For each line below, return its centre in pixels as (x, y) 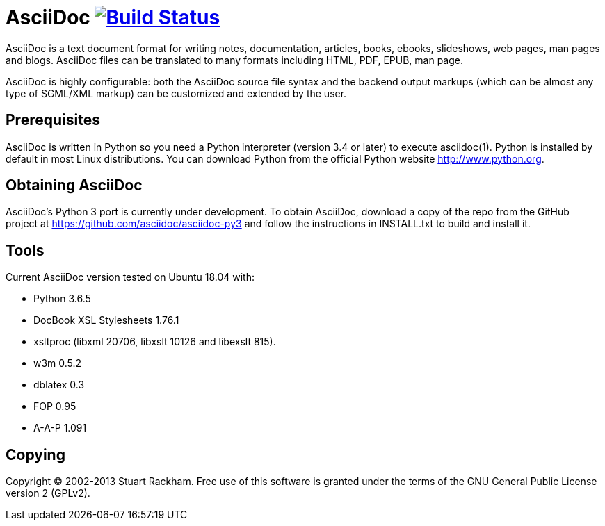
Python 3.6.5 (62, 299)
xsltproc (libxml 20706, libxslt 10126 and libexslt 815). (155, 342)
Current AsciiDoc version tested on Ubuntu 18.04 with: (130, 277)
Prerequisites (53, 120)
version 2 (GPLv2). (48, 493)
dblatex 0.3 (59, 385)
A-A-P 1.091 (60, 428)
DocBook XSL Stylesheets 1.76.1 (106, 320)
